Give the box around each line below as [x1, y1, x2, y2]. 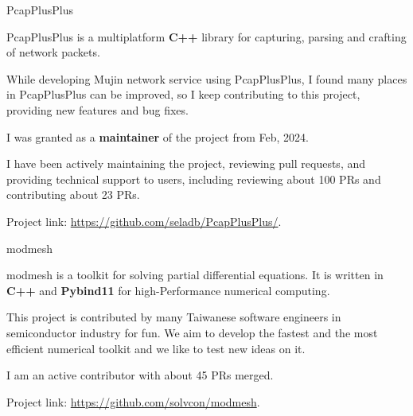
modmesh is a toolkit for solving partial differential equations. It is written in [6, 266, 384, 283]
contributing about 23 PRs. [6, 186, 140, 203]
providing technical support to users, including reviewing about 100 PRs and [6, 170, 381, 187]
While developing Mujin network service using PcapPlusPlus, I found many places [6, 70, 407, 87]
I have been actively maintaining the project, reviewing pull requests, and [6, 155, 366, 172]
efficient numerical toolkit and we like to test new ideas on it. [6, 340, 306, 356]
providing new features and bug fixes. [6, 101, 189, 118]
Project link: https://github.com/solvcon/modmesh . [6, 393, 260, 410]
